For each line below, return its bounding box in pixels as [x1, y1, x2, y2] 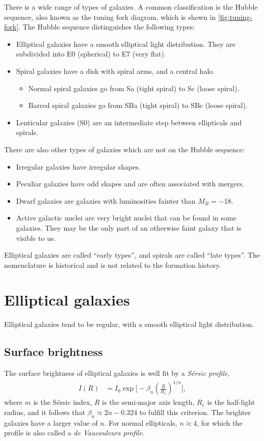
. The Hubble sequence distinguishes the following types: [18, 21, 195, 32]
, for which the [197, 417, 243, 428]
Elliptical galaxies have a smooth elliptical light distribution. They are [16, 38, 236, 49]
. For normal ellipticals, [104, 417, 177, 428]
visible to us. [16, 232, 56, 243]
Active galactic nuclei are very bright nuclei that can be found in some [16, 212, 236, 223]
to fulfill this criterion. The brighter [139, 406, 251, 417]
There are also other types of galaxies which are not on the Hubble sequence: [4, 144, 245, 154]
